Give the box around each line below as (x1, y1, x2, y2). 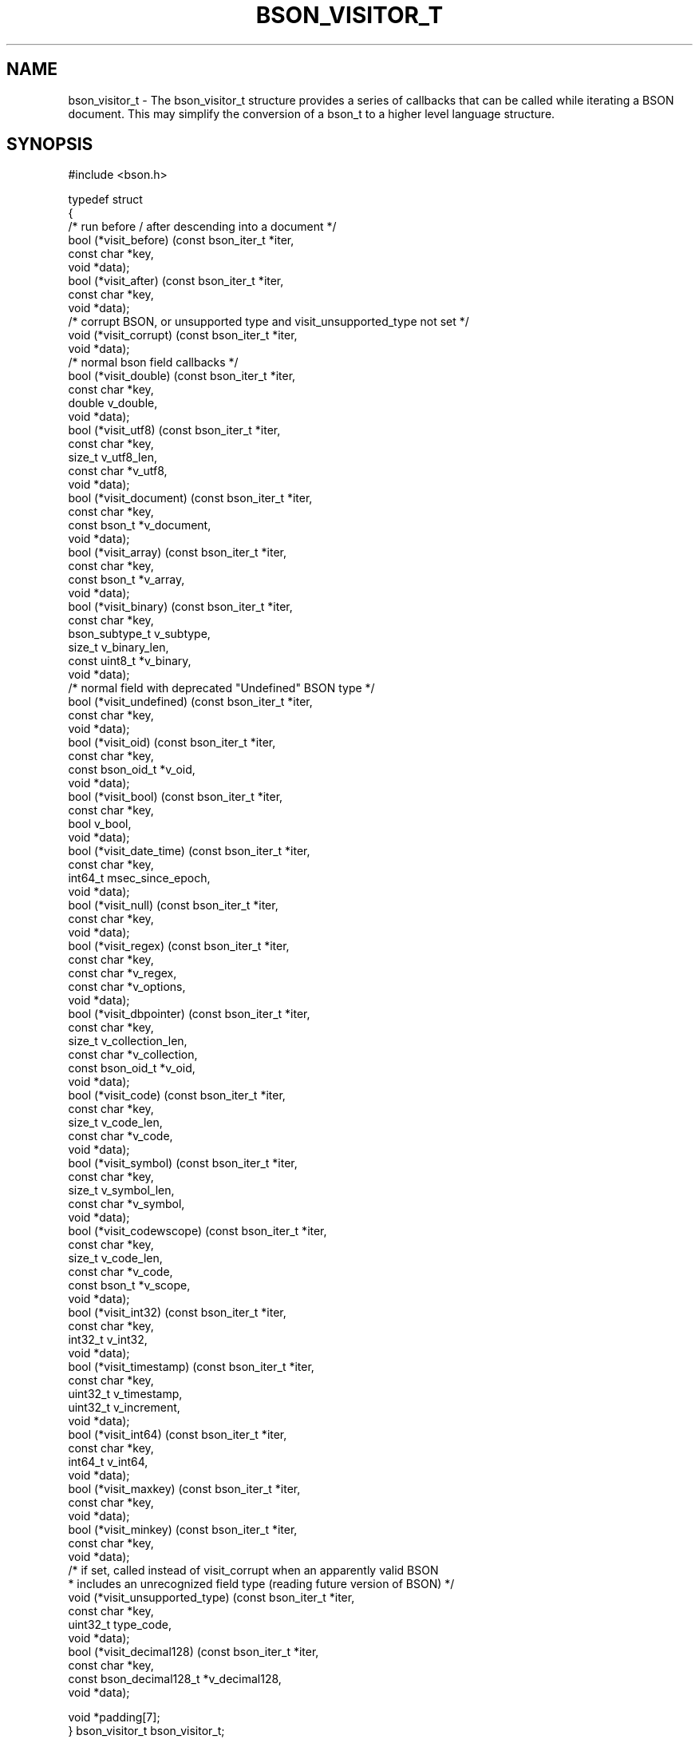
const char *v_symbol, (68, 1197, 185, 1211)
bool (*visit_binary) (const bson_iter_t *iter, (68, 600, 293, 614)
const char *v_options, (68, 980, 186, 994)
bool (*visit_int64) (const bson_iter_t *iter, (68, 1428, 287, 1442)
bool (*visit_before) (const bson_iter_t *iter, (68, 233, 294, 248)
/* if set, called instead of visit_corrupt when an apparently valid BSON (68, 1563, 439, 1578)
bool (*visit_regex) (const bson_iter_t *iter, (68, 939, 290, 953)
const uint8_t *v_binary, (68, 654, 192, 668)
